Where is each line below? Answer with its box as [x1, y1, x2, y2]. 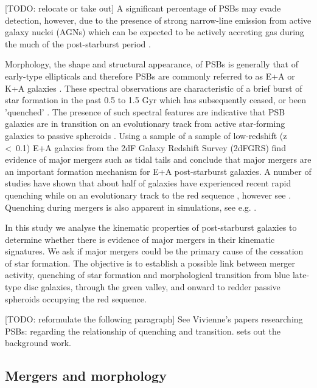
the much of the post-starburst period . [5, 37, 151, 50]
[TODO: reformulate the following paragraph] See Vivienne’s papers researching [5, 313, 303, 325]
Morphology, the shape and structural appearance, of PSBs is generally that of [5, 58, 299, 70]
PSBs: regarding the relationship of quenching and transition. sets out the [5, 324, 280, 337]
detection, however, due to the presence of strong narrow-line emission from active [5, 13, 312, 26]
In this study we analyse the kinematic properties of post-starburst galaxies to [5, 221, 297, 234]
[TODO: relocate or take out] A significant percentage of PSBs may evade [5, 2, 281, 14]
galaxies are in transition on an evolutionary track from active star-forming [5, 117, 285, 130]
